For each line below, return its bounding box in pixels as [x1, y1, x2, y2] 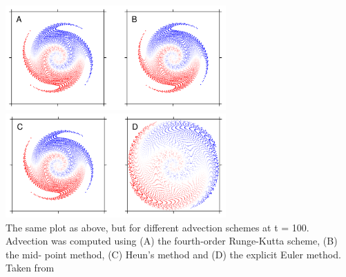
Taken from [6, 260, 55, 275]
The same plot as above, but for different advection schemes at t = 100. [6, 220, 309, 234]
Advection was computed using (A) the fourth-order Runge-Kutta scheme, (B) [6, 233, 338, 248]
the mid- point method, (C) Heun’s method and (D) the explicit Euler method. [6, 247, 341, 261]
